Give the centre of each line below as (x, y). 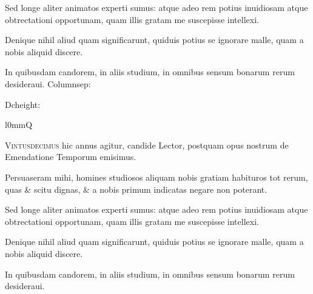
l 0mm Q (19, 125)
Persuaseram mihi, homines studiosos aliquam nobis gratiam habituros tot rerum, (156, 177)
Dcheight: (23, 104)
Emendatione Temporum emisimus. (71, 157)
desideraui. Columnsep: (48, 83)
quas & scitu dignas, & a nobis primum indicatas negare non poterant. (136, 189)
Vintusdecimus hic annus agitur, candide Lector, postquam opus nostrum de (147, 145)
